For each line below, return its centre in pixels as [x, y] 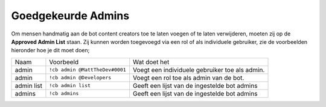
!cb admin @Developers [80, 78]
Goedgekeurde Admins [70, 16]
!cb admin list [70, 86]
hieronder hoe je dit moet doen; [50, 50]
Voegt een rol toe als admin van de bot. [189, 78]
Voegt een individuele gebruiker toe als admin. [199, 70]
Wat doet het [151, 62]
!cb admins [64, 93]
